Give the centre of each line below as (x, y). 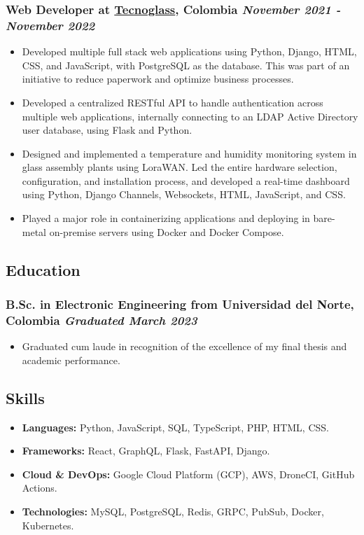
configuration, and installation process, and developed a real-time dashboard (186, 180)
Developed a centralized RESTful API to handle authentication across (173, 102)
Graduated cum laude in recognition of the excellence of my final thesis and (184, 346)
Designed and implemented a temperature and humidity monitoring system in (189, 153)
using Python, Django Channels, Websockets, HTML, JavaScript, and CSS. (184, 194)
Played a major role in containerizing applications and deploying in (166, 218)
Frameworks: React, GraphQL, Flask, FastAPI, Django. (146, 451)
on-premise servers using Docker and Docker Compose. (167, 231)
